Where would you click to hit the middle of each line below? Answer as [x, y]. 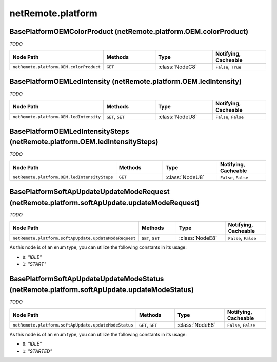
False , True [229, 67]
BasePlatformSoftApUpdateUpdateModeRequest [90, 192]
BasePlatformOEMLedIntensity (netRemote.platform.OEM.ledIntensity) [126, 82]
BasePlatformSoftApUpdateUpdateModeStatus [87, 278]
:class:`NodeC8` [178, 67]
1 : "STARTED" [37, 351]
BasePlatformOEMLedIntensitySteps [69, 131]
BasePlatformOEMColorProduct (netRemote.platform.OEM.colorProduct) [129, 32]
